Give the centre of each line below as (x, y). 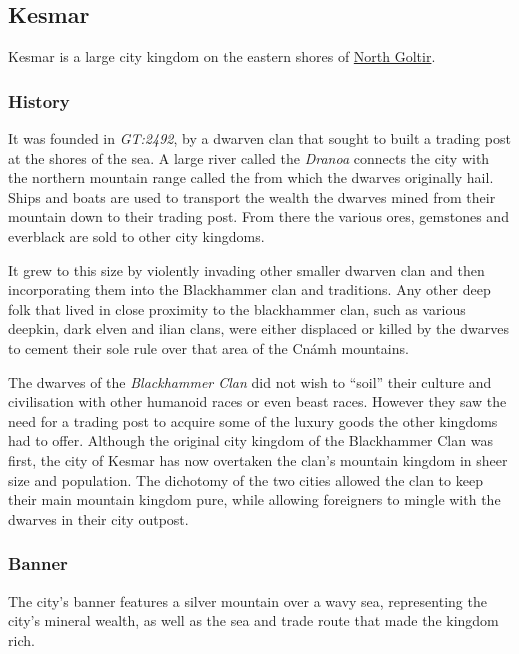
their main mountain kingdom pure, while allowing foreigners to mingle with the (254, 499)
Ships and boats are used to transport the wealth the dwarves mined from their (252, 196)
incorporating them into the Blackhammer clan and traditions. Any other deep (249, 289)
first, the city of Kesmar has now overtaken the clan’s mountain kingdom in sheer (258, 459)
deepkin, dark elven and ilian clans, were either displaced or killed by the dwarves (258, 328)
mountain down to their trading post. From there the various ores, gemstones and (258, 216)
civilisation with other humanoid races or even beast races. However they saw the (257, 401)
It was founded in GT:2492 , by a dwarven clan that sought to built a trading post (259, 138)
